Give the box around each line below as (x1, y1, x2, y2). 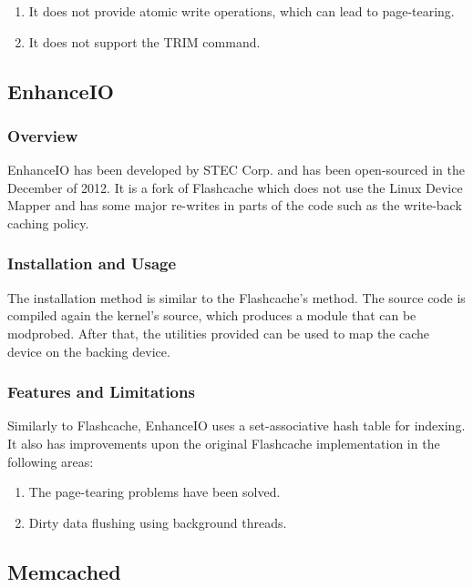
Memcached (7, 557, 121, 585)
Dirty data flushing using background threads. (28, 512, 287, 531)
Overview (7, 124, 78, 147)
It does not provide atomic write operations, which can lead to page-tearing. (28, 2, 455, 20)
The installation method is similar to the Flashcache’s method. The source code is (7, 288, 466, 307)
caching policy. (7, 213, 89, 232)
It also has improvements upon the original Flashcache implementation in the (7, 433, 440, 452)
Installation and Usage (7, 252, 177, 275)
